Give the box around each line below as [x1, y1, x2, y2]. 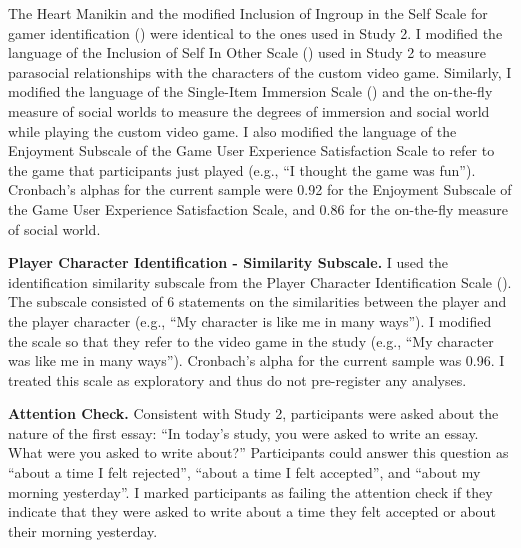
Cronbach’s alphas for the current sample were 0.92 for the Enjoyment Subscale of [8, 179, 512, 200]
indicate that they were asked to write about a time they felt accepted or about [8, 501, 496, 522]
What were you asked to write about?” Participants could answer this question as [8, 442, 509, 463]
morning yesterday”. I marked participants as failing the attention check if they [8, 481, 493, 502]
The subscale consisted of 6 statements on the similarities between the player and [8, 291, 507, 312]
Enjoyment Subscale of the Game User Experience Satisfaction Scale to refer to [8, 140, 495, 161]
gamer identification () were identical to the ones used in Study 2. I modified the [8, 22, 503, 43]
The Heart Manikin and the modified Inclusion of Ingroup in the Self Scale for [8, 3, 488, 23]
